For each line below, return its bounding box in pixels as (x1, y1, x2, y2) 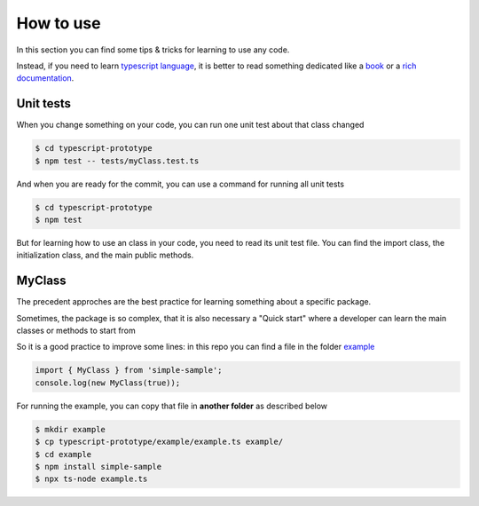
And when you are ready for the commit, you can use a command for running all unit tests (16, 178, 345, 189)
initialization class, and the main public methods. (16, 249, 194, 261)
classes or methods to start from (16, 325, 137, 336)
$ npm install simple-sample (35, 462, 162, 471)
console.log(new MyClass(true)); (35, 377, 181, 388)
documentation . (16, 73, 75, 83)
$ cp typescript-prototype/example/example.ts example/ (35, 437, 284, 447)
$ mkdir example (35, 424, 106, 434)
